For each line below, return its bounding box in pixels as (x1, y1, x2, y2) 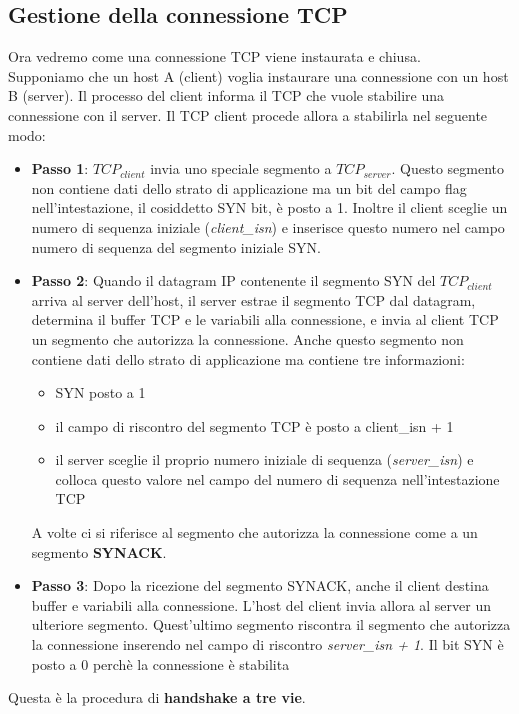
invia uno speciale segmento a (150, 158, 332, 179)
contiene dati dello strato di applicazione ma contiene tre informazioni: (31, 348, 465, 369)
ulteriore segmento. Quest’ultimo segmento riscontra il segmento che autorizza (31, 614, 511, 635)
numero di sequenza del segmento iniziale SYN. (31, 236, 321, 257)
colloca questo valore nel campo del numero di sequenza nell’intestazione (55, 468, 500, 489)
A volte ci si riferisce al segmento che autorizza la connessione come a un (31, 522, 478, 543)
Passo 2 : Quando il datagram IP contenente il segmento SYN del (31, 270, 436, 291)
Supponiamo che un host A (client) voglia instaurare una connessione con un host (8, 65, 509, 86)
